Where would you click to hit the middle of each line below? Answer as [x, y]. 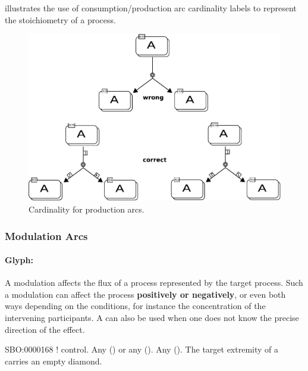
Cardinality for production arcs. [87, 209]
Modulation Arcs [46, 236]
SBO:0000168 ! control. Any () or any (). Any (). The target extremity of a [142, 349]
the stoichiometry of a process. [60, 19]
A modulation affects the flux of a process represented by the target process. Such [154, 283]
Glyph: [19, 260]
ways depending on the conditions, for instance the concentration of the [135, 306]
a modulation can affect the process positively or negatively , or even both [145, 294]
